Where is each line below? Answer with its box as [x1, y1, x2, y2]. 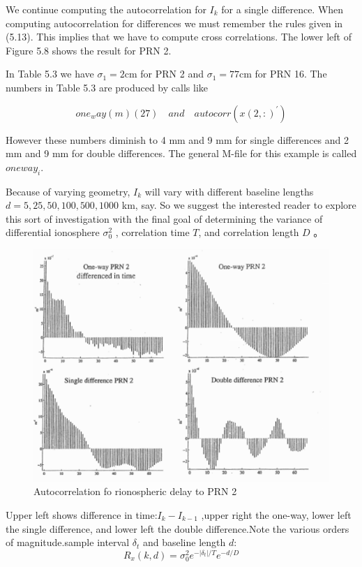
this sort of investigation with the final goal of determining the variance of [6, 211, 323, 226]
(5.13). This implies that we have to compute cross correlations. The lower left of [6, 29, 352, 44]
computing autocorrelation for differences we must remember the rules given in [6, 15, 343, 30]
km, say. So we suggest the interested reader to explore [121, 198, 356, 212]
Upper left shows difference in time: [6, 508, 158, 522]
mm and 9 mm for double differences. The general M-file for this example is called [6, 146, 357, 161]
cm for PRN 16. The [239, 66, 327, 81]
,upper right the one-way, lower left [201, 508, 352, 522]
